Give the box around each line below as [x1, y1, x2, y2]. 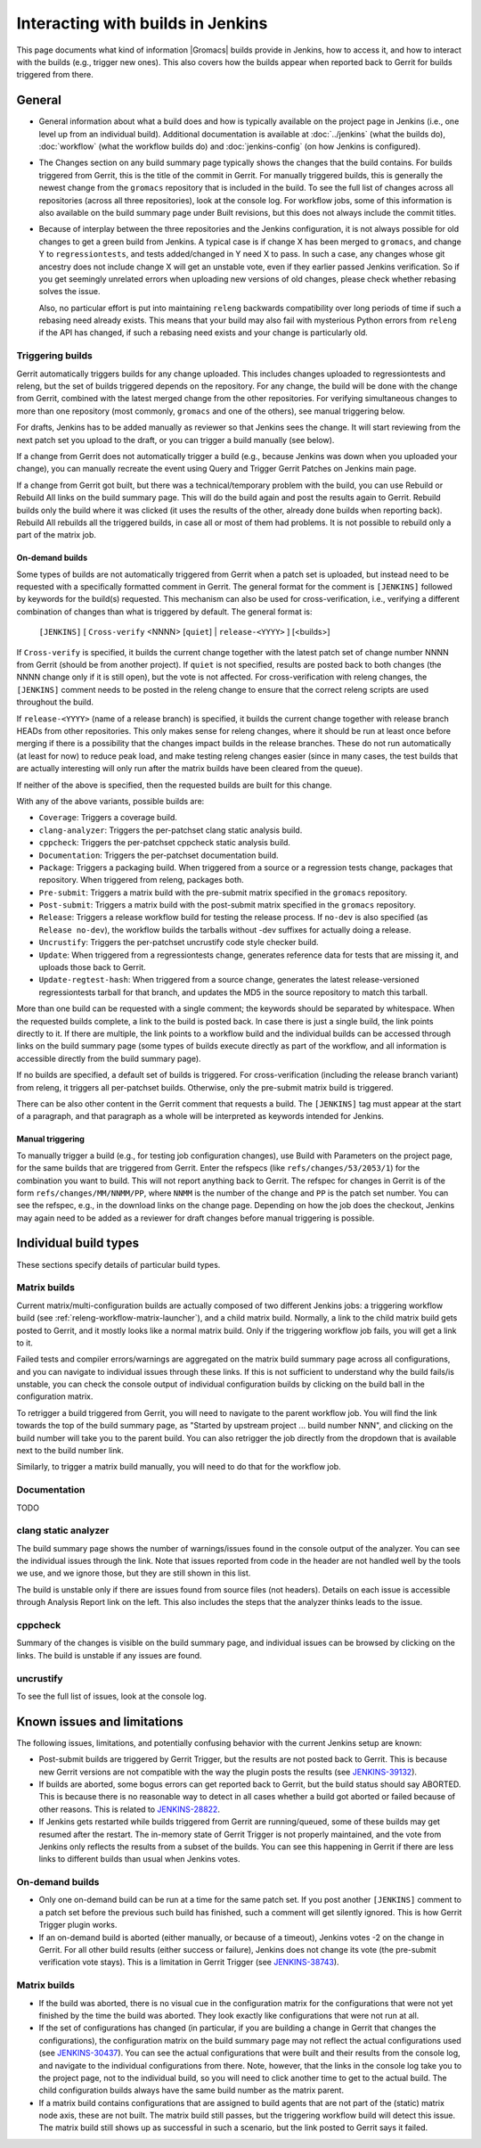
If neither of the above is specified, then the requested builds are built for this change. [16, 779, 333, 790]
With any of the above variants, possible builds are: [16, 795, 205, 806]
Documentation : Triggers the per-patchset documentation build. [38, 850, 279, 860]
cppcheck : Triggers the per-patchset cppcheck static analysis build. [38, 837, 291, 848]
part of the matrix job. [16, 530, 97, 540]
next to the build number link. [16, 1445, 124, 1456]
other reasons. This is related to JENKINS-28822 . [38, 1804, 220, 1815]
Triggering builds [16, 350, 93, 362]
